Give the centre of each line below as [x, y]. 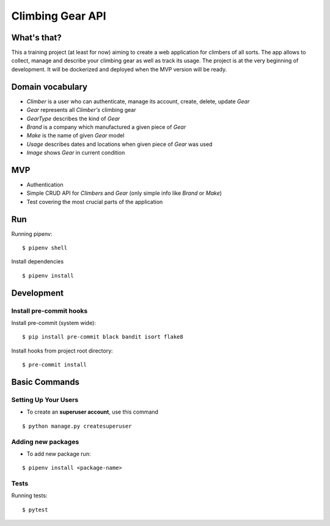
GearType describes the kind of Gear [73, 119]
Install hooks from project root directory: [62, 351]
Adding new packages [45, 442]
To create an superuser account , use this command [93, 412]
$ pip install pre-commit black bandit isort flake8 [103, 337]
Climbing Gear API [59, 16]
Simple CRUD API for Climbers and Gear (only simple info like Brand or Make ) [124, 193]
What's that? [36, 38]
